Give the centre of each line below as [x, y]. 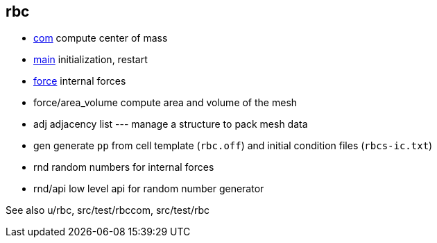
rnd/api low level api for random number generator [149, 189]
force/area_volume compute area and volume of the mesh [165, 103]
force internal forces [80, 81]
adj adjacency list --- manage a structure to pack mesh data [171, 124]
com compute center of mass [101, 38]
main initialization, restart [91, 60]
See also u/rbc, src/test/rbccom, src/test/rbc [108, 210]
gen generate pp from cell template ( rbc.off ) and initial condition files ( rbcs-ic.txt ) [233, 146]
